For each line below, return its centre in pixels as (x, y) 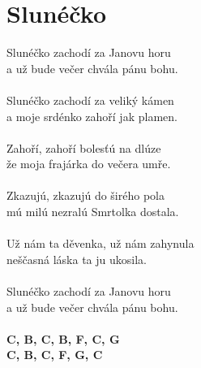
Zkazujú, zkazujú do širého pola (86, 195)
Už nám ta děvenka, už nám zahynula (100, 243)
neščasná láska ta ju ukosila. (77, 259)
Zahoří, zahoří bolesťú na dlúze (84, 147)
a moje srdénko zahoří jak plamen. (92, 116)
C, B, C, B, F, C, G (63, 338)
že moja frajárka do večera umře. (89, 164)
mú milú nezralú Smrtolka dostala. (93, 212)
